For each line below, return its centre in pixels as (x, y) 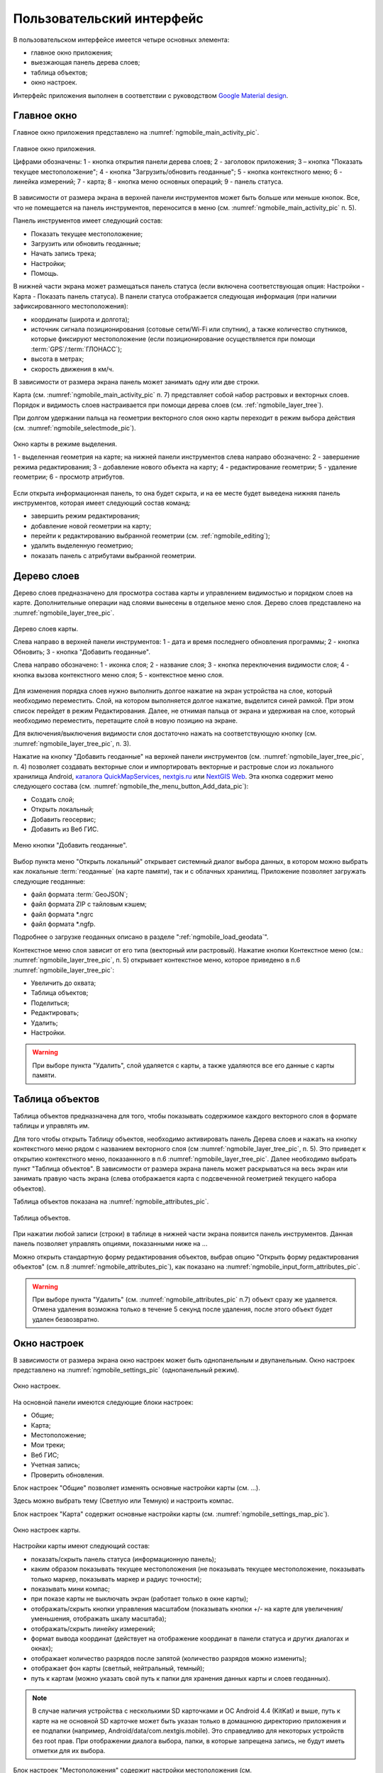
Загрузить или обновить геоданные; (86, 243)
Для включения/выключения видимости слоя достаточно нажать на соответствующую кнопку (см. (165, 733)
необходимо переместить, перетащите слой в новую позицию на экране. (125, 721)
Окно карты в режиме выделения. (65, 444)
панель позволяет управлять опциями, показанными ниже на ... (110, 1244)
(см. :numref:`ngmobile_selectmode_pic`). (74, 428)
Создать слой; (52, 799)
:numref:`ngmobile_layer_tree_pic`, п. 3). (72, 743)
